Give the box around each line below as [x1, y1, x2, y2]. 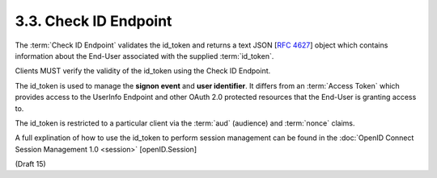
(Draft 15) [15, 159, 46, 169]
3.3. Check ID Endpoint [15, 12, 172, 30]
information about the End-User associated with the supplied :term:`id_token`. [15, 51, 274, 60]
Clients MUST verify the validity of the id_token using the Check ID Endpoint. [15, 66, 271, 76]
